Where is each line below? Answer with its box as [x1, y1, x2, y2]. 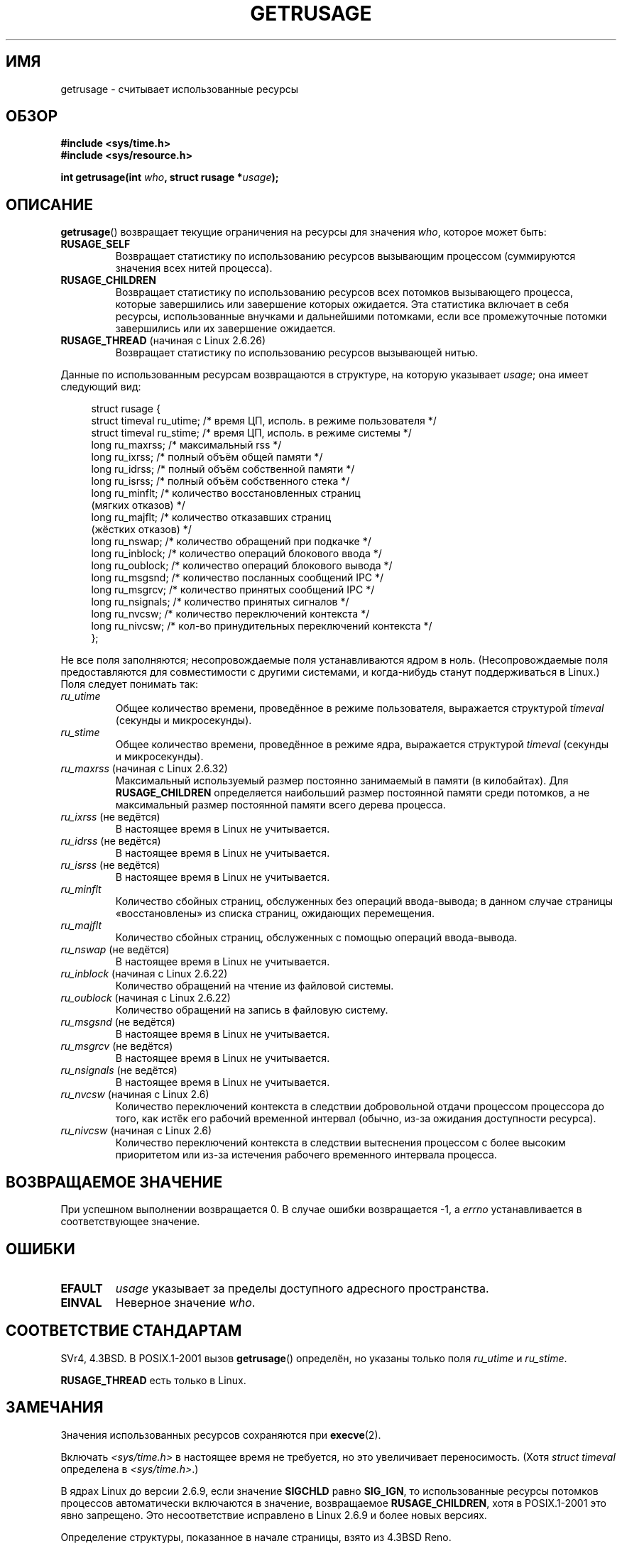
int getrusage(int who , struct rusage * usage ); [60, 171, 279, 184]
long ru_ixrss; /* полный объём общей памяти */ [91, 451, 323, 464]
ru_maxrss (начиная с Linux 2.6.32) [60, 762, 228, 775]
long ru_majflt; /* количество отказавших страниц [91, 511, 331, 524]
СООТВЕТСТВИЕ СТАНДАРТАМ [6, 1322, 242, 1340]
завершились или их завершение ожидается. [115, 322, 336, 335]
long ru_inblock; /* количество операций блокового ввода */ [91, 547, 382, 560]
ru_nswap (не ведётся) [60, 943, 170, 956]
